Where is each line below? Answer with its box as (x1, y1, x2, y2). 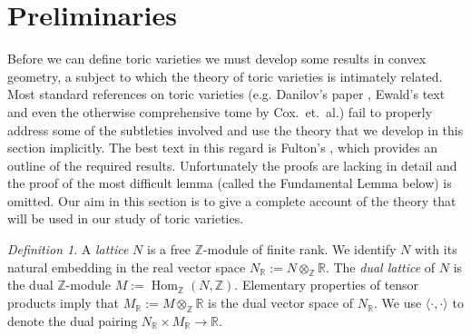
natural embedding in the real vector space (7, 257, 246, 276)
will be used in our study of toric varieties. (7, 209, 244, 228)
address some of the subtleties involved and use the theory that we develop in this (7, 120, 464, 139)
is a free (146, 240, 191, 259)
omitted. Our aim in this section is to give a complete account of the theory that (7, 191, 456, 210)
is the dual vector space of (207, 293, 353, 312)
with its (414, 240, 457, 259)
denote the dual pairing (7, 311, 138, 330)
